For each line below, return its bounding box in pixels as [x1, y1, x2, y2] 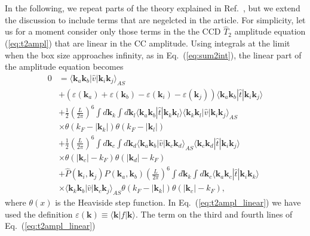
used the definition [5, 207, 73, 220]
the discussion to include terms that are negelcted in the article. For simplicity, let [5, 13, 306, 26]
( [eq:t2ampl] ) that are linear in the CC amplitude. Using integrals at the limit [5, 37, 290, 49]
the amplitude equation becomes [5, 60, 124, 73]
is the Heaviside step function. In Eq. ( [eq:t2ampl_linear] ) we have [55, 196, 301, 209]
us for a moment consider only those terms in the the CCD [5, 25, 221, 38]
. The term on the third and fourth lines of [136, 207, 293, 220]
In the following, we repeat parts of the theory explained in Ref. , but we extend [5, 2, 300, 14]
